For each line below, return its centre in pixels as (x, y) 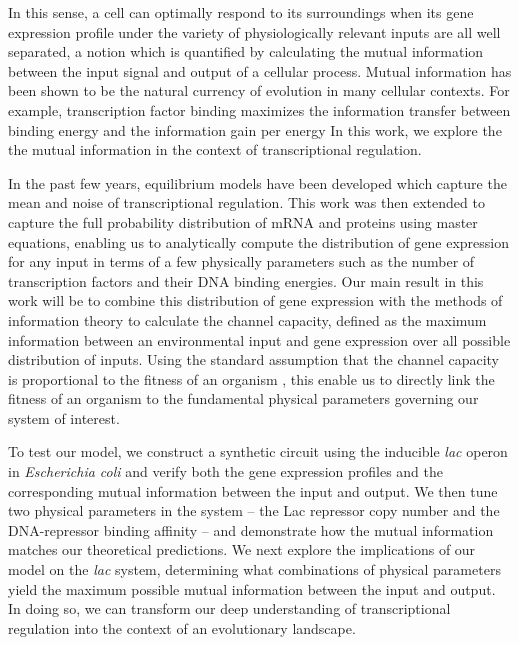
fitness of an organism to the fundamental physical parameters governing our (243, 398)
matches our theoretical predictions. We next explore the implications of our (242, 549)
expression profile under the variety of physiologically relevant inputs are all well (254, 31)
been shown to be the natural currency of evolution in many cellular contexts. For (259, 90)
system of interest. (64, 417)
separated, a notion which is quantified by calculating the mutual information (246, 51)
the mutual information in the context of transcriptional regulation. (215, 149)
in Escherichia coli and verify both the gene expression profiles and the (225, 471)
